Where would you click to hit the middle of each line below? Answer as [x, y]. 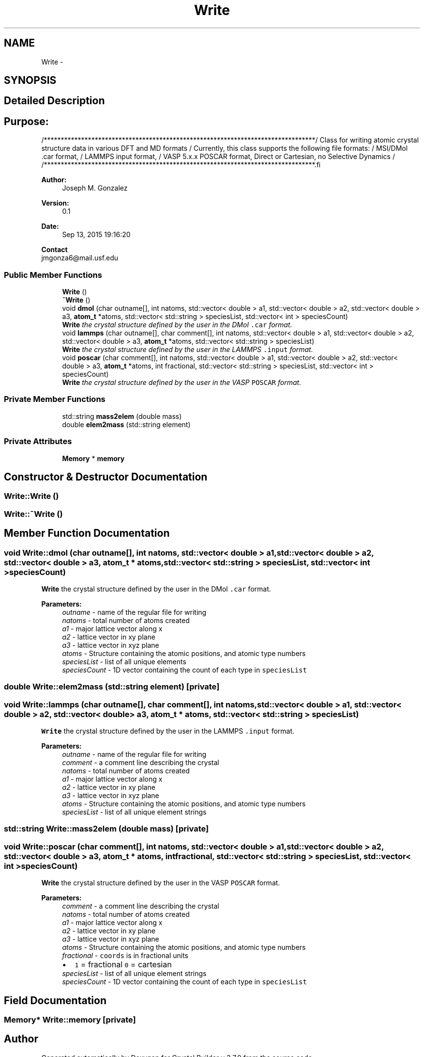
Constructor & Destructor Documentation [106, 477]
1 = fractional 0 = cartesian [123, 965]
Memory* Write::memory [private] [70, 1020]
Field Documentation [55, 1000]
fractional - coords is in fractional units [125, 956]
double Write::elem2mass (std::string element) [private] [112, 687]
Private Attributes [38, 441]
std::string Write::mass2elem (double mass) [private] [106, 829]
